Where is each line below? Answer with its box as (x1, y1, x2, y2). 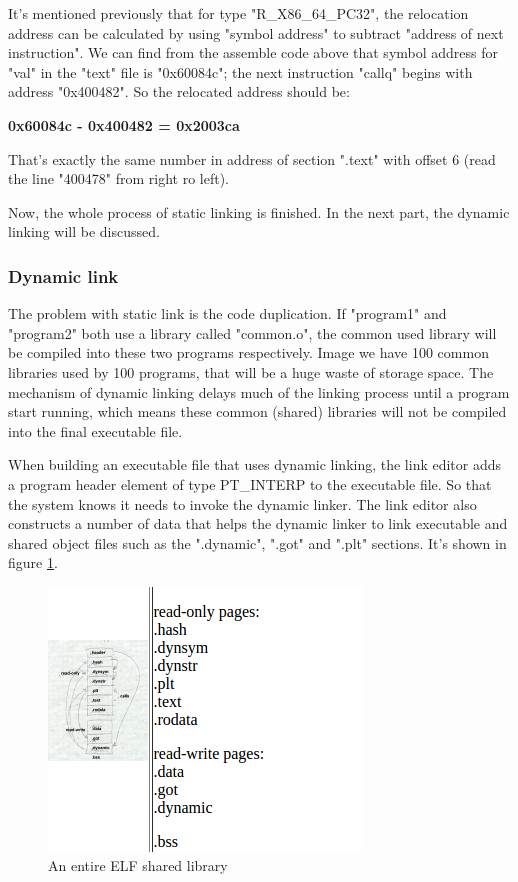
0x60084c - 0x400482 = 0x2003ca (8, 114, 240, 135)
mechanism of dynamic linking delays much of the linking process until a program (8, 381, 510, 402)
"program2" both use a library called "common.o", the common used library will (8, 322, 497, 343)
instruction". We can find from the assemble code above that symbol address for (8, 42, 499, 63)
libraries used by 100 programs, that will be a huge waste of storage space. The (8, 361, 494, 382)
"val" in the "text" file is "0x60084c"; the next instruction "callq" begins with (8, 61, 473, 82)
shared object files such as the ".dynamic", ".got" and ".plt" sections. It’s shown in (8, 532, 507, 553)
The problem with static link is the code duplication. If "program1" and (8, 303, 447, 324)
